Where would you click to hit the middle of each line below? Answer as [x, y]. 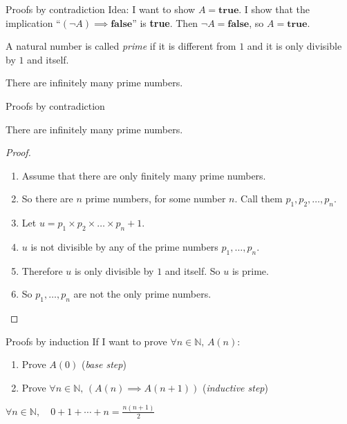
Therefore [42, 270]
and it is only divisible [294, 46]
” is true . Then [165, 22]
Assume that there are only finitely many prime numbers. [144, 175]
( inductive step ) [235, 387]
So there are [47, 199]
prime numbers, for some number [156, 199]
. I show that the [274, 9]
